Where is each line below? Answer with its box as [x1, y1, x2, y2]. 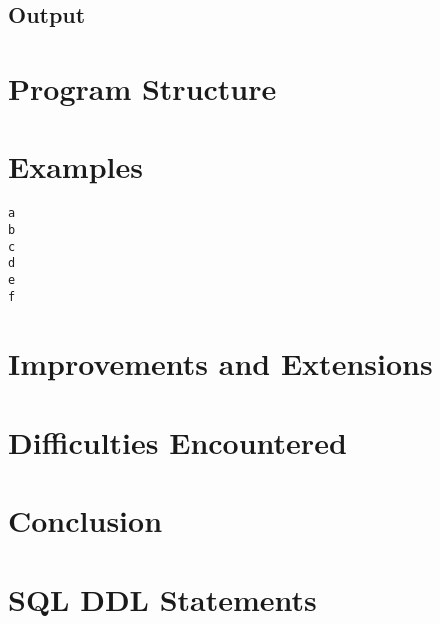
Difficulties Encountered [8, 421, 347, 462]
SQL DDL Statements [8, 578, 317, 619]
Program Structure [8, 67, 277, 108]
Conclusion [8, 500, 163, 541]
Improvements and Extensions [8, 343, 433, 384]
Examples [8, 146, 143, 187]
